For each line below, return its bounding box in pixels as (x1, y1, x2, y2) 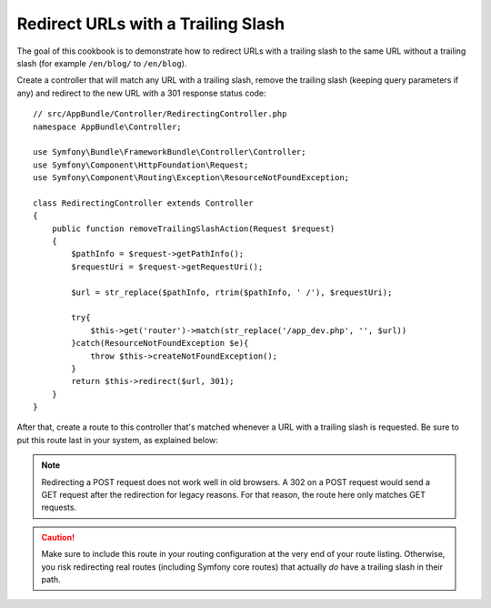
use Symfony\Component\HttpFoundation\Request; (33, 159, 249, 170)
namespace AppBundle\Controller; (33, 121, 182, 132)
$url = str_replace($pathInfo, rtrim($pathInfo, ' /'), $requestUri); (71, 287, 393, 298)
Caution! (41, 532, 75, 542)
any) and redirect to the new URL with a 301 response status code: (16, 87, 267, 98)
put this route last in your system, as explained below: (16, 434, 218, 445)
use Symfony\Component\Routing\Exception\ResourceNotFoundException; (33, 173, 350, 183)
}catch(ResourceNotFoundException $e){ (71, 338, 249, 349)
